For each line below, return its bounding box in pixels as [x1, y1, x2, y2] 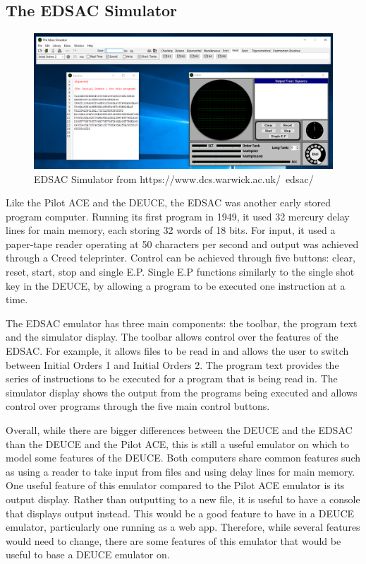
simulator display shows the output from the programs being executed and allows [6, 384, 358, 399]
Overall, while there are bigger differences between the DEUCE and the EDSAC [6, 423, 353, 437]
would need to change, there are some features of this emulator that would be [6, 533, 341, 548]
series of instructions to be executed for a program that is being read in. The [6, 371, 338, 386]
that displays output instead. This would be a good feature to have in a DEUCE [6, 505, 355, 520]
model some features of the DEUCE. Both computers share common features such [6, 450, 361, 465]
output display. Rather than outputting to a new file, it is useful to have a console [6, 491, 360, 506]
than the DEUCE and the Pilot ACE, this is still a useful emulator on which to [6, 436, 350, 451]
